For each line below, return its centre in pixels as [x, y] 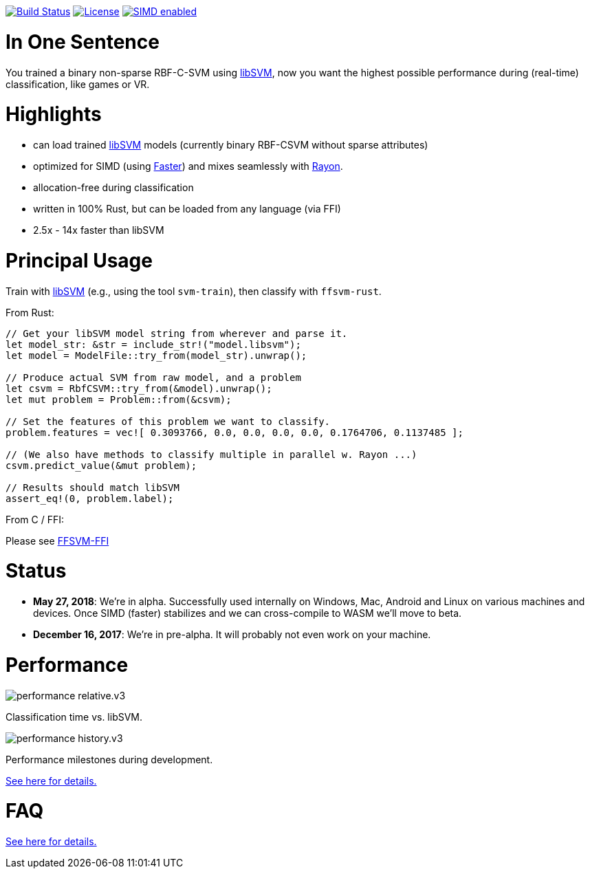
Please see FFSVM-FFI [57, 540]
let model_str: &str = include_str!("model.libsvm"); [153, 344]
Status [36, 571]
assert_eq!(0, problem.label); [90, 498]
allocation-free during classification [113, 187]
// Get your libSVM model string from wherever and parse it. [177, 333]
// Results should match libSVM [92, 487]
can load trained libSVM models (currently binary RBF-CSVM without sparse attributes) [231, 145]
